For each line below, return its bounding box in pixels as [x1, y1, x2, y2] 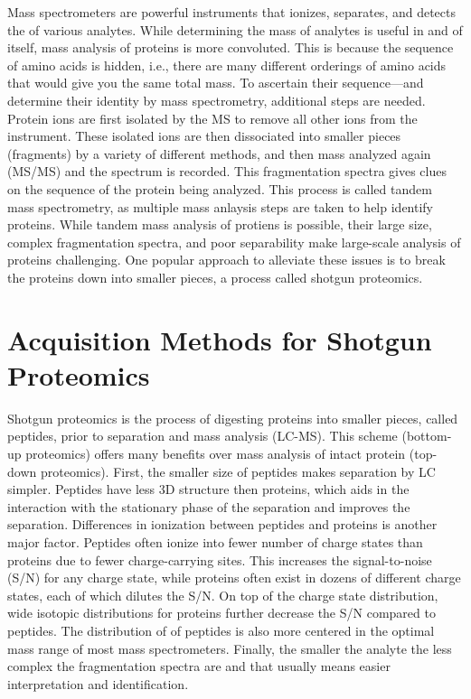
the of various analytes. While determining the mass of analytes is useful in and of [7, 20, 463, 39]
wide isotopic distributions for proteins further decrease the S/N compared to [7, 603, 436, 622]
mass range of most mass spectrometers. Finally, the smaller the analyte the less [7, 638, 452, 657]
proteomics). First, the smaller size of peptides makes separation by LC [40, 461, 436, 480]
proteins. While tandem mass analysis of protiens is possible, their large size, [7, 215, 432, 234]
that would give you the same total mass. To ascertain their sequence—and [7, 73, 424, 92]
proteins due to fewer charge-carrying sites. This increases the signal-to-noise [7, 550, 432, 569]
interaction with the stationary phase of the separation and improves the [7, 497, 410, 516]
